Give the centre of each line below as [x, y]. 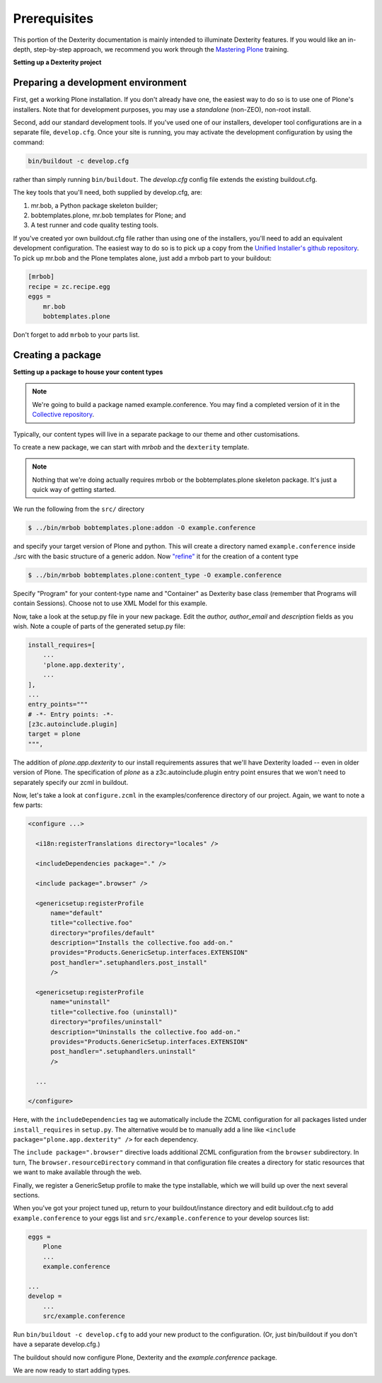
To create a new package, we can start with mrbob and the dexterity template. [131, 447]
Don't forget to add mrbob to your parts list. [76, 335]
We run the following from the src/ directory [79, 509]
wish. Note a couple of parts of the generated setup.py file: [99, 626]
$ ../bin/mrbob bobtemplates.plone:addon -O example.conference [142, 528]
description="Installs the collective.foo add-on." [142, 943]
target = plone [54, 734]
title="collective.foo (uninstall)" [114, 1012]
